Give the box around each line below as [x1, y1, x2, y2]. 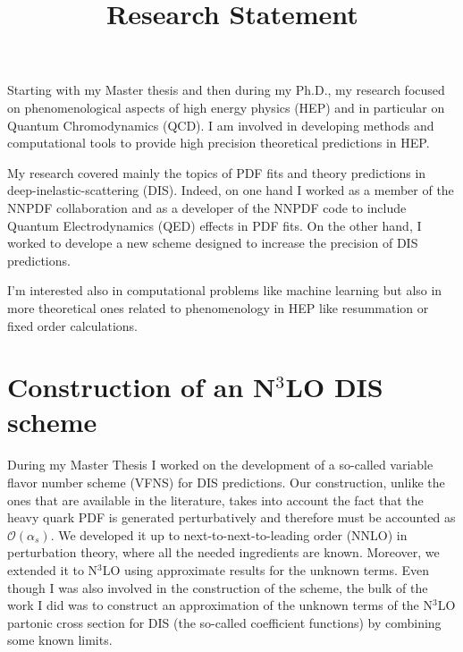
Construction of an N [7, 368, 276, 405]
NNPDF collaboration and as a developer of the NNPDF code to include [7, 198, 407, 216]
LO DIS [285, 368, 383, 405]
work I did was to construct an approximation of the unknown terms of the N [7, 596, 433, 614]
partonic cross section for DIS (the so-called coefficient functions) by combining [7, 613, 442, 631]
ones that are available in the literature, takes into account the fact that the [7, 490, 424, 509]
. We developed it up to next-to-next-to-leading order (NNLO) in [50, 525, 408, 544]
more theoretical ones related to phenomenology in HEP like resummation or [7, 298, 429, 317]
